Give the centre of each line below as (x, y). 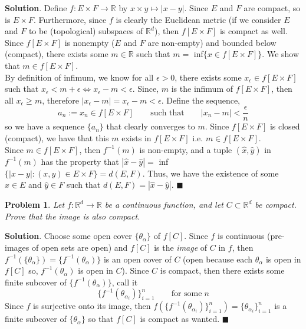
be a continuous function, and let (164, 205)
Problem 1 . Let (35, 205)
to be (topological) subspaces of (86, 31)
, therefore (60, 100)
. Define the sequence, (200, 100)
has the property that (80, 161)
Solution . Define (36, 8)
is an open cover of (137, 259)
